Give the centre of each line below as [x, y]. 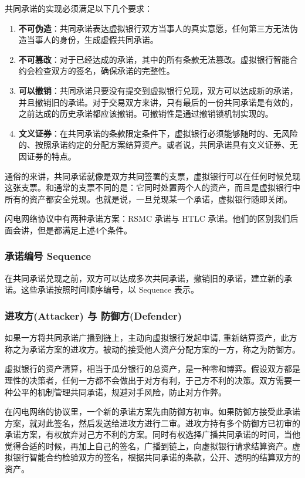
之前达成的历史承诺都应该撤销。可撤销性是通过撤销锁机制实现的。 [146, 113]
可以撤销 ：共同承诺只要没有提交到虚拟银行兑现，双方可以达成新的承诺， [158, 90]
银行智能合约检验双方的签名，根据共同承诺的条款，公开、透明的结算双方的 [156, 457]
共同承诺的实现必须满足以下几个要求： [79, 8]
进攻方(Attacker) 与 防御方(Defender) [94, 315]
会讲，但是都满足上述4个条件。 [72, 230]
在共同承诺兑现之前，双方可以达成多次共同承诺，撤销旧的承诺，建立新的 [144, 278]
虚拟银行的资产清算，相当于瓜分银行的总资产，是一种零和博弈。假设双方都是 [152, 369]
